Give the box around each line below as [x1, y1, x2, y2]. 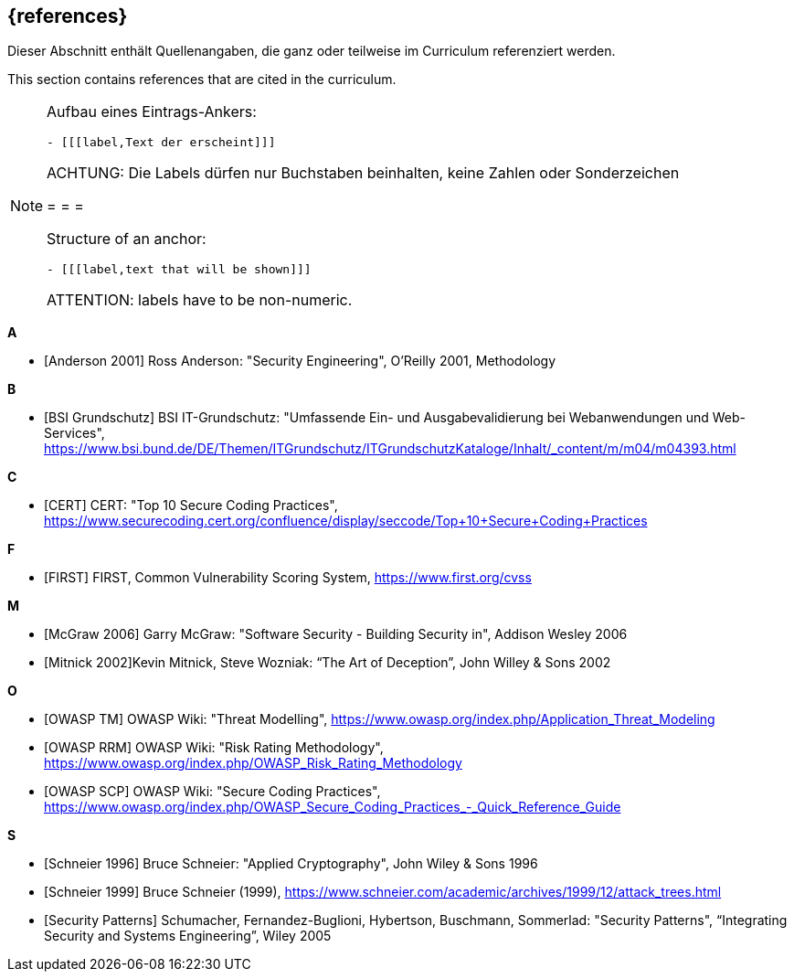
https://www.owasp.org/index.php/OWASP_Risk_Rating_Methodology [44, 755, 462, 771]
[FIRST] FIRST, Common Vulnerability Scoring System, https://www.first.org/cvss [44, 569, 532, 586]
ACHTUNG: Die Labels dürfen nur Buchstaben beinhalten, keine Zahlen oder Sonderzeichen [47, 164, 680, 183]
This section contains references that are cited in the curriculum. [7, 71, 397, 88]
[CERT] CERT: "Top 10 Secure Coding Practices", [44, 497, 338, 514]
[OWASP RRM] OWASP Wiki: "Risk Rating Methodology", [44, 740, 384, 756]
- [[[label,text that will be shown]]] [47, 262, 312, 277]
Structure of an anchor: [47, 229, 206, 249]
